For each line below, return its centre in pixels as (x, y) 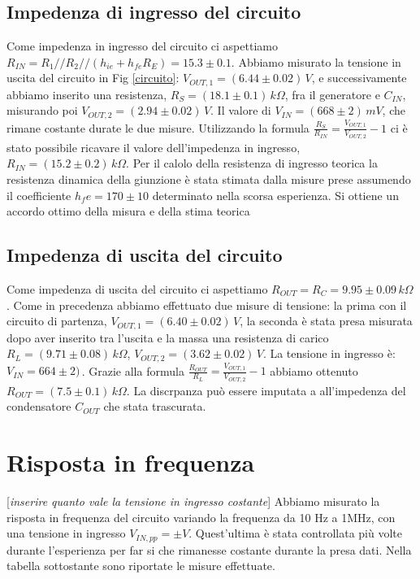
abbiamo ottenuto (314, 370)
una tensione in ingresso (66, 533)
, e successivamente (359, 78)
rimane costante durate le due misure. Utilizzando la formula (158, 127)
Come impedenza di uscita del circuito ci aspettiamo (137, 289)
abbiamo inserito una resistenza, (87, 94)
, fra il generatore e (332, 94)
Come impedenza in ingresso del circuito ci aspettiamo (142, 46)
